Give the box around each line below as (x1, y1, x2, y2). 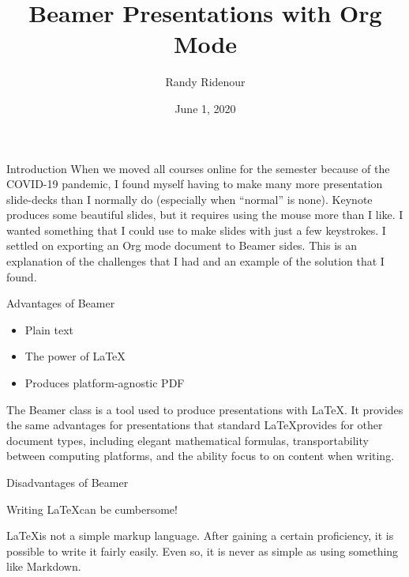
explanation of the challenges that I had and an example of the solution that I (6, 253, 385, 270)
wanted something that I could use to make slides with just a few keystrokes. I (6, 221, 386, 238)
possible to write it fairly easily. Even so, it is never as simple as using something (6, 542, 399, 559)
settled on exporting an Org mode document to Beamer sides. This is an (6, 237, 357, 254)
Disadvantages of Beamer (6, 474, 129, 490)
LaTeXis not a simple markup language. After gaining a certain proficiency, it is (6, 527, 394, 544)
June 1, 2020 (174, 100, 236, 116)
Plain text (24, 321, 74, 338)
